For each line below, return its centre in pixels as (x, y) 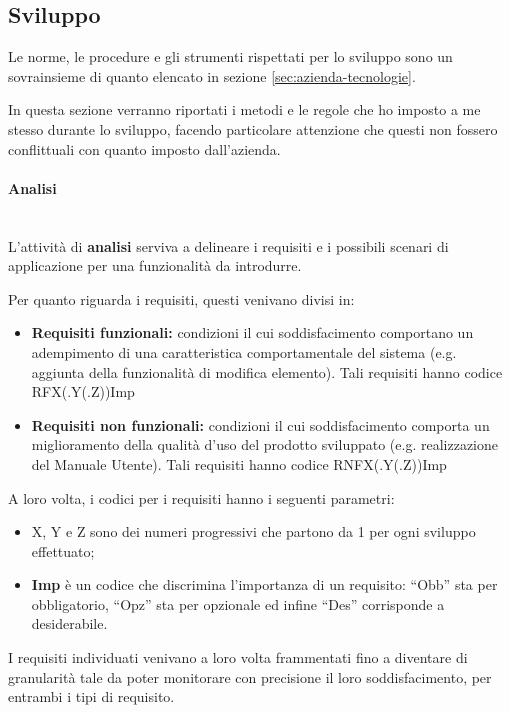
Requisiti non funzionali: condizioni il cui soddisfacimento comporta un (260, 424)
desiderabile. (69, 623)
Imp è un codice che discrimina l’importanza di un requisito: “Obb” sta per (264, 584)
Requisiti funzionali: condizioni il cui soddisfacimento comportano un (252, 332)
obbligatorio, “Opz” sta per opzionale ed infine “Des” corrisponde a (238, 603)
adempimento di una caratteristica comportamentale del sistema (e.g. (244, 351)
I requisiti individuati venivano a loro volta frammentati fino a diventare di (238, 657)
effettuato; (63, 550)
